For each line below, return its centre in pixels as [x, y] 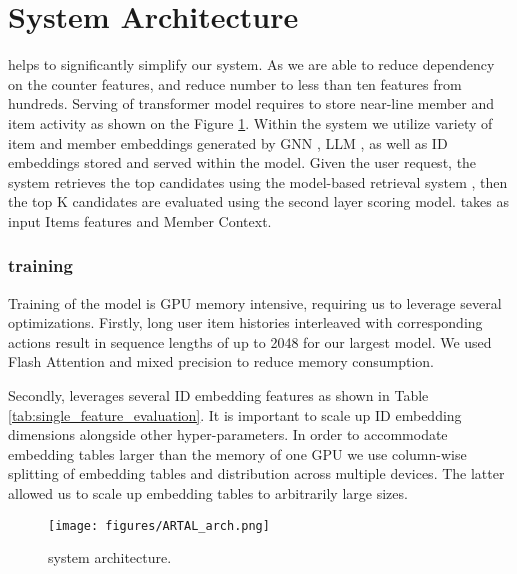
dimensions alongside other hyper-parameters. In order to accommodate [228, 434]
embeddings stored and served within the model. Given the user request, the [242, 162]
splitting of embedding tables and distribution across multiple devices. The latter [256, 473]
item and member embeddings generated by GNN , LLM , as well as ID [228, 142]
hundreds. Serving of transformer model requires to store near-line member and [251, 103]
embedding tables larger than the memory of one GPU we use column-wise [237, 453]
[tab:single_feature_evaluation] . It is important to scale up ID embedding [235, 414]
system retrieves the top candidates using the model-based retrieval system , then [258, 181]
